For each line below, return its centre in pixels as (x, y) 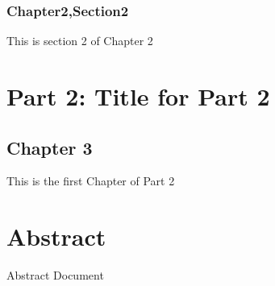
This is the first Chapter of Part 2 (91, 181)
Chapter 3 (50, 147)
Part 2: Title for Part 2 (138, 96)
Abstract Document (55, 275)
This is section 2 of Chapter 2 (80, 41)
